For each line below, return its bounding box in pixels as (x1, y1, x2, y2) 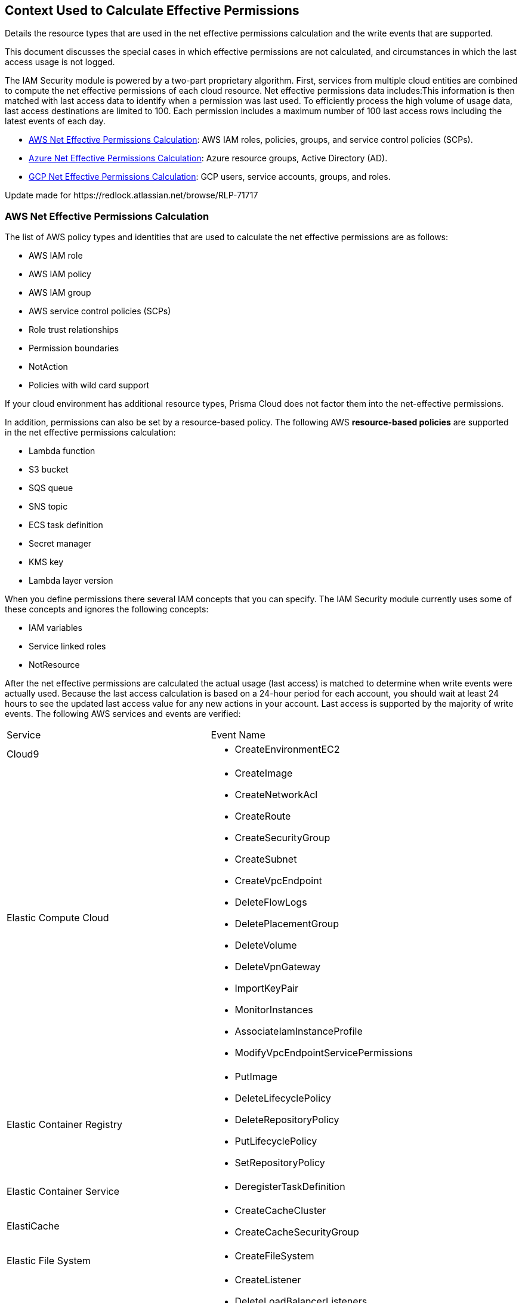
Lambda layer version (29, 575, 113, 586)
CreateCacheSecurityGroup (234, 1226, 359, 1238)
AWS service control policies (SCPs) (29, 306, 171, 317)
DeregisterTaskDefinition (234, 1181, 345, 1193)
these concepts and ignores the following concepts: (5, 604, 209, 615)
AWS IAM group (29, 287, 91, 298)
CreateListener (234, 1274, 301, 1286)
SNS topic (29, 501, 68, 512)
